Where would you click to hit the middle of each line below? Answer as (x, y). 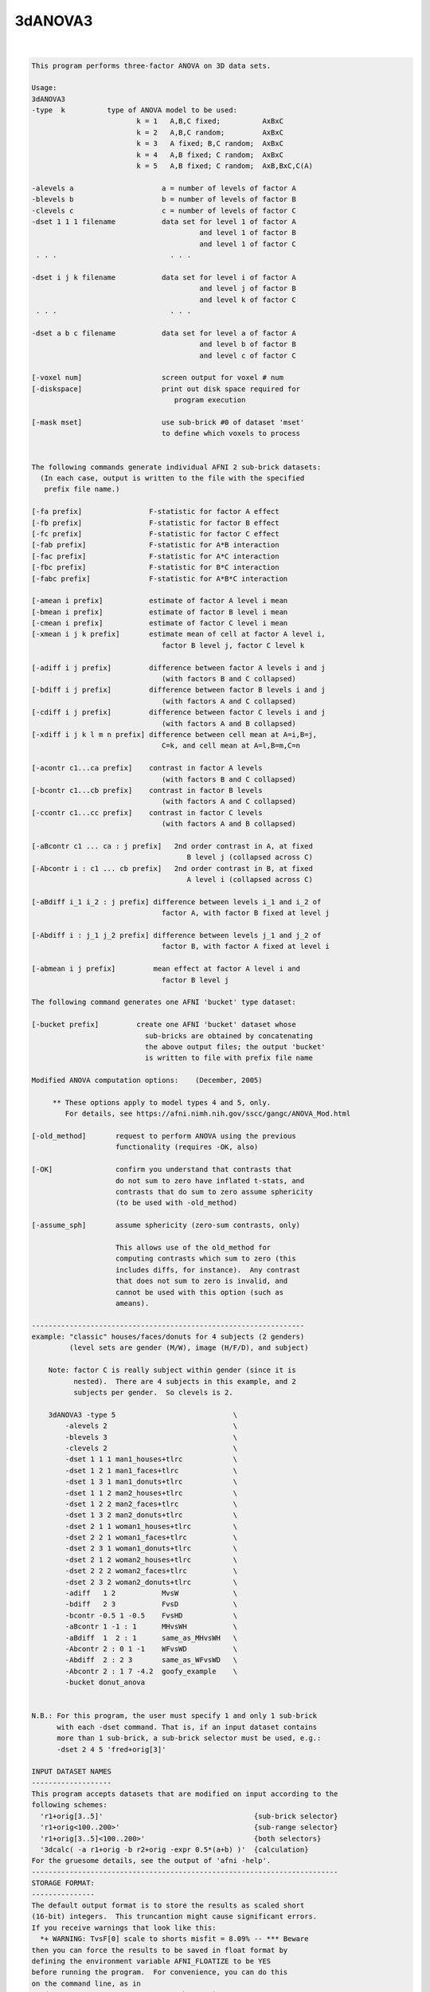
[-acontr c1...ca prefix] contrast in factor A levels (147, 768)
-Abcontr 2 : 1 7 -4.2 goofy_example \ (151, 1671)
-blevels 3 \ (151, 1437)
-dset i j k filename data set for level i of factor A (164, 277)
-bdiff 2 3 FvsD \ (151, 1604)
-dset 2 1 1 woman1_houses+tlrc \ (151, 1526)
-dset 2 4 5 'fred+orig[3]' (111, 1749)
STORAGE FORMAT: (63, 1883)
